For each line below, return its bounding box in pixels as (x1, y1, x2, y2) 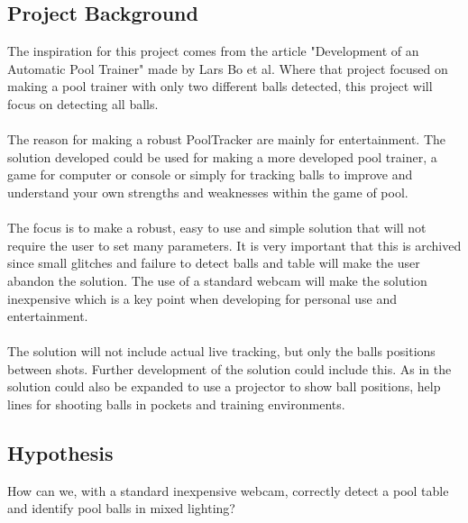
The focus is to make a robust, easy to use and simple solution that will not (7, 218, 427, 237)
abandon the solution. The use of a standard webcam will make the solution (7, 271, 427, 289)
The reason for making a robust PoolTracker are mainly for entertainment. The (7, 130, 445, 149)
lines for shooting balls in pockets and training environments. (7, 395, 345, 414)
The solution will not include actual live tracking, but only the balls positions (7, 342, 436, 361)
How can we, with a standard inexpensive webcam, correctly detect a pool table (7, 481, 449, 500)
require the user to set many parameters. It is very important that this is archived (7, 235, 462, 254)
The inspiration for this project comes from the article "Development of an (7, 41, 419, 60)
